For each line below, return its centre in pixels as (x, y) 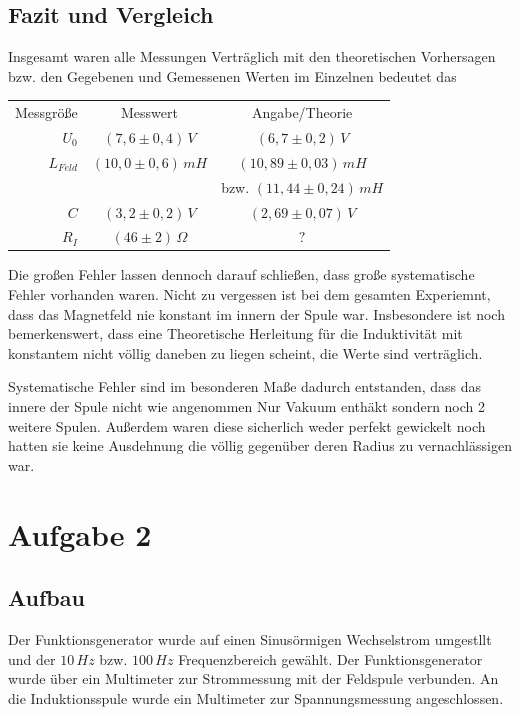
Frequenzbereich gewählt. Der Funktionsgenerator (330, 658)
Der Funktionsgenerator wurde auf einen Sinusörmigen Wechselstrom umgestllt (250, 638)
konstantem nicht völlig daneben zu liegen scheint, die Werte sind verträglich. (245, 352)
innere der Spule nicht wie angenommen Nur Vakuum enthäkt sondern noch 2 (247, 406)
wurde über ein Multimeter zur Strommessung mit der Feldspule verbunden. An (253, 678)
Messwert (149, 112)
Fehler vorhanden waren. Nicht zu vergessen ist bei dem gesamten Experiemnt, (249, 294)
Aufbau (46, 597)
